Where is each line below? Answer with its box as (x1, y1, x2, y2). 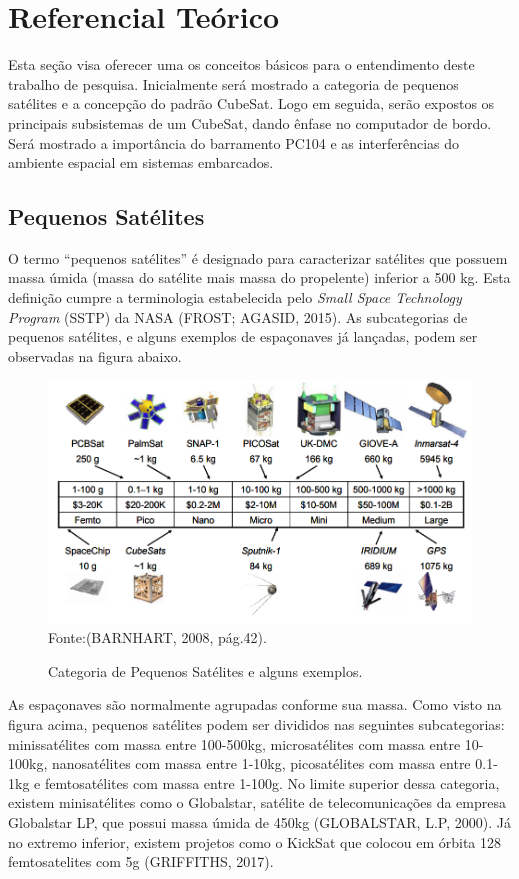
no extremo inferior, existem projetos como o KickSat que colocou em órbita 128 (8, 831, 502, 852)
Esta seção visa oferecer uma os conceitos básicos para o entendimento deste (8, 54, 475, 75)
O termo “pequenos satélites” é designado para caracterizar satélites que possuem (8, 247, 508, 268)
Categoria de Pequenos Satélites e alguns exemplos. (48, 660, 363, 681)
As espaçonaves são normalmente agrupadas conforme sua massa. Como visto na (8, 694, 502, 715)
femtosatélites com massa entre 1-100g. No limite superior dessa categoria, (44, 772, 500, 793)
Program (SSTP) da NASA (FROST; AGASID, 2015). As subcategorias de (8, 306, 468, 327)
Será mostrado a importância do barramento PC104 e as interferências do (8, 132, 460, 153)
